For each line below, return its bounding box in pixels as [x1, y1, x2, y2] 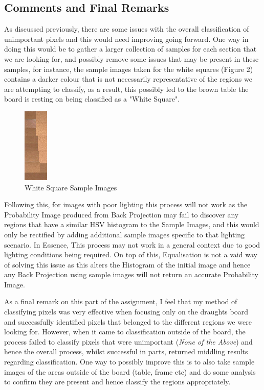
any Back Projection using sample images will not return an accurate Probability [4, 269, 258, 280]
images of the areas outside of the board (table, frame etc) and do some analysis [4, 366, 256, 377]
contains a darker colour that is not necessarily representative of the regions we [4, 74, 252, 84]
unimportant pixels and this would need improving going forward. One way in [4, 33, 249, 44]
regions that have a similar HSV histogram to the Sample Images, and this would [4, 219, 259, 230]
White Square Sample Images [25, 182, 117, 192]
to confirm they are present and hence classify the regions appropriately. [4, 376, 231, 387]
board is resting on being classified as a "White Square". [4, 93, 180, 104]
